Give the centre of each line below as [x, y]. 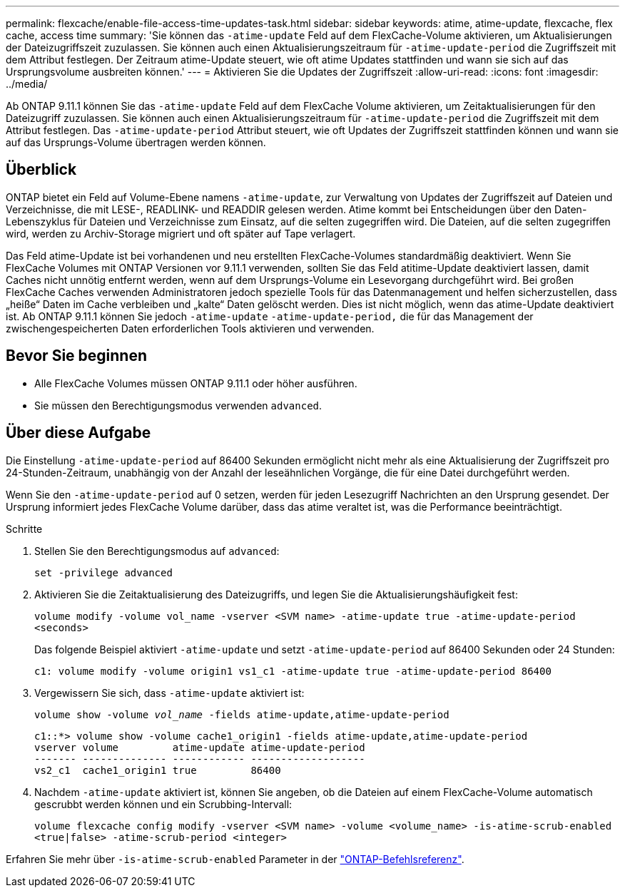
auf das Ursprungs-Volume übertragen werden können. [136, 142]
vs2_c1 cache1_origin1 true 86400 [158, 770]
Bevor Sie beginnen [77, 356]
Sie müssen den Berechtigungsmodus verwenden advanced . [178, 405]
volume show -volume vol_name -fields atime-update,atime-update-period [242, 714]
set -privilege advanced [103, 572]
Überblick [41, 170]
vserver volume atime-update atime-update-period [200, 747]
